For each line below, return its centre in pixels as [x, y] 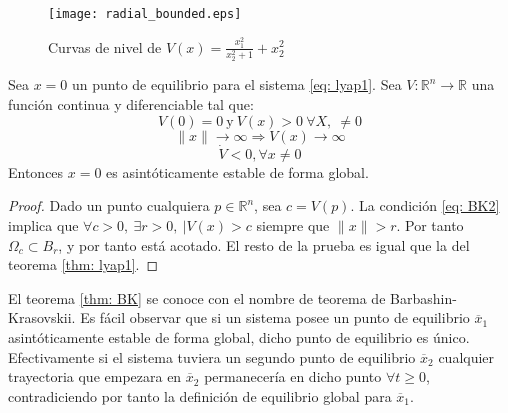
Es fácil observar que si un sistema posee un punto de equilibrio [275, 317]
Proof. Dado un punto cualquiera [109, 205]
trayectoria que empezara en [95, 376]
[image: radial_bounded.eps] [145, 14]
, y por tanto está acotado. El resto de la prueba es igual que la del [264, 244]
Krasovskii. [42, 317]
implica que [43, 225]
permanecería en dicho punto [293, 376]
